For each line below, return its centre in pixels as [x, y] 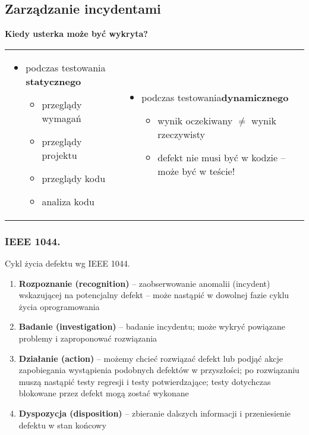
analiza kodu [68, 201]
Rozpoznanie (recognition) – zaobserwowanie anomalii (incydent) [144, 283]
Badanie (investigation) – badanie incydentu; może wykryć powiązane [152, 326]
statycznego [53, 81]
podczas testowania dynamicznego [215, 98]
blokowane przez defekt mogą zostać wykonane [104, 393]
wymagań [62, 118]
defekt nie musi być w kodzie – [222, 158]
